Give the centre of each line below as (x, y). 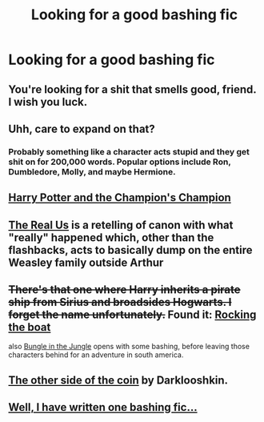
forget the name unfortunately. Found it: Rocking (132, 315)
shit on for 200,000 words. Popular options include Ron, (120, 162)
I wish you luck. (48, 102)
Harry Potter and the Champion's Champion (120, 198)
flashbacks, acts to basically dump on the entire (130, 250)
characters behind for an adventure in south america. (96, 355)
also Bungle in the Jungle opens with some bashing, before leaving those (129, 347)
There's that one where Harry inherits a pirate (125, 290)
